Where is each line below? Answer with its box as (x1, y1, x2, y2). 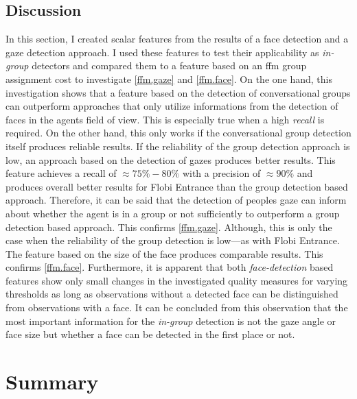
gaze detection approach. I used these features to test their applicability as (5, 45, 319, 59)
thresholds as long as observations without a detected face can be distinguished (5, 287, 338, 301)
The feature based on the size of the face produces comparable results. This (5, 246, 323, 261)
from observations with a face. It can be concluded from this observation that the (5, 300, 348, 315)
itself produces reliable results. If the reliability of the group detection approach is (5, 138, 350, 153)
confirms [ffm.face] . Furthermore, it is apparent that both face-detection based (5, 260, 334, 274)
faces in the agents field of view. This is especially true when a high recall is (5, 112, 325, 126)
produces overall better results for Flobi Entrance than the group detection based (5, 179, 348, 193)
